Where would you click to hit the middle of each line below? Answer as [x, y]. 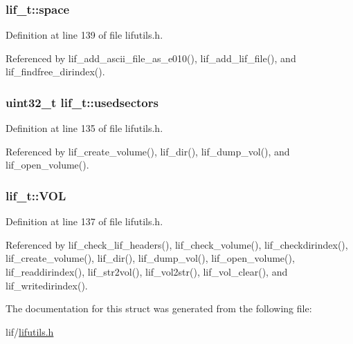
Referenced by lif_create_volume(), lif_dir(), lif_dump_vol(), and [148, 151]
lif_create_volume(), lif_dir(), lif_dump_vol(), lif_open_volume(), [150, 258]
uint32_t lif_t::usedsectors [82, 102]
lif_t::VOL [36, 195]
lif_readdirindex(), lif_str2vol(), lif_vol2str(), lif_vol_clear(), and [147, 271]
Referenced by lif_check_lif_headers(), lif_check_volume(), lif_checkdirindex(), [177, 244]
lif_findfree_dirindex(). [55, 71]
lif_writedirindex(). [47, 285]
